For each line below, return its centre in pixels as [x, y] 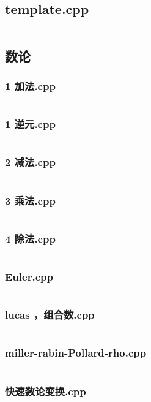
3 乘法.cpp [30, 200]
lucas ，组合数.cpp [50, 315]
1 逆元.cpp [30, 124]
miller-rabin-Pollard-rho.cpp [76, 353]
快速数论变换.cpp [46, 391]
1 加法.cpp [30, 85]
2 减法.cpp [30, 162]
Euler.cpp [29, 276]
